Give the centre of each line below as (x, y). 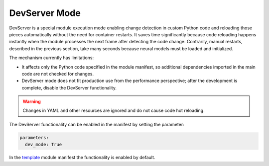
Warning (32, 101)
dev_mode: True (44, 145)
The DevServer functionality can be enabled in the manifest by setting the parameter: (97, 124)
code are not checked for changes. (58, 74)
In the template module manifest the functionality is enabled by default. (82, 158)
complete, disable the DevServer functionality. (69, 87)
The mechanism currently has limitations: (52, 58)
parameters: (34, 137)
